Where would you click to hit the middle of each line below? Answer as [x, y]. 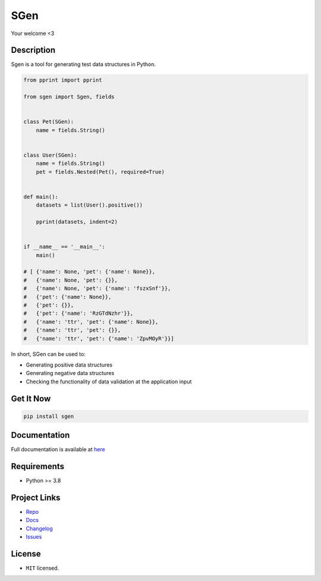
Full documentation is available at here [58, 449]
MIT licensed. [43, 568]
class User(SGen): [50, 155]
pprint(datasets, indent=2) [77, 222]
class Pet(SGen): [49, 122]
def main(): [41, 197]
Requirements [38, 466]
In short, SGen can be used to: [48, 354]
